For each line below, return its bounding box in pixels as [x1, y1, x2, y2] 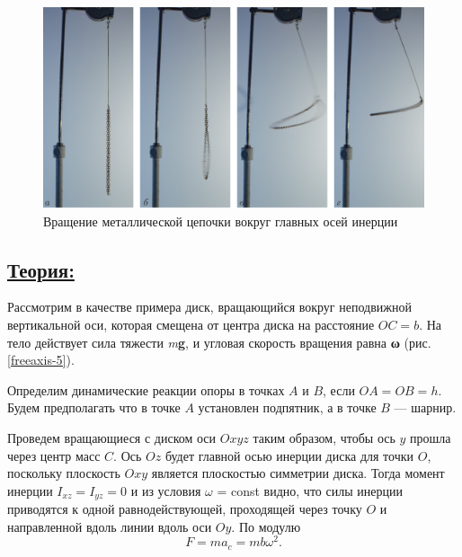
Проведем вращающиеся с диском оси [7, 428, 217, 446]
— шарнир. [394, 398, 457, 417]
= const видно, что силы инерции [217, 481, 403, 500]
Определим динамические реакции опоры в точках [7, 380, 285, 399]
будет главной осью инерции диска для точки [164, 446, 414, 464]
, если [323, 380, 355, 399]
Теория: [7, 255, 75, 283]
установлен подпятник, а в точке [198, 398, 377, 417]
